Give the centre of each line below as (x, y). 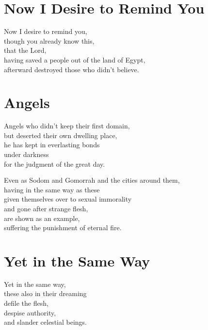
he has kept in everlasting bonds (52, 145)
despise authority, (30, 312)
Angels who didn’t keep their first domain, (67, 126)
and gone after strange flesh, (46, 208)
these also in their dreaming (45, 293)
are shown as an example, (42, 218)
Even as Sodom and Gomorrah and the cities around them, (92, 180)
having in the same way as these (52, 189)
